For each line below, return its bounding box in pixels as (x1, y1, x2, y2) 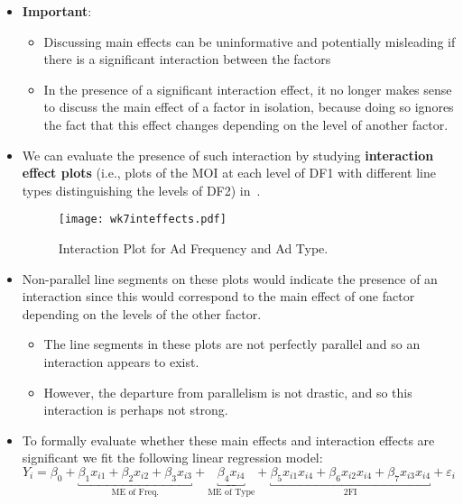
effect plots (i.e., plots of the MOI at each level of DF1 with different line (22, 163, 437, 182)
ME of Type (208, 487, 255, 497)
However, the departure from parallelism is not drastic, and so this (43, 382, 412, 401)
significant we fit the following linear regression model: (22, 448, 323, 467)
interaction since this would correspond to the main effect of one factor (22, 287, 415, 306)
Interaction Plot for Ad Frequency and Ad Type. (58, 239, 329, 257)
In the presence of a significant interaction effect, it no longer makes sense (43, 79, 452, 98)
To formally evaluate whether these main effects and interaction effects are (22, 430, 435, 449)
